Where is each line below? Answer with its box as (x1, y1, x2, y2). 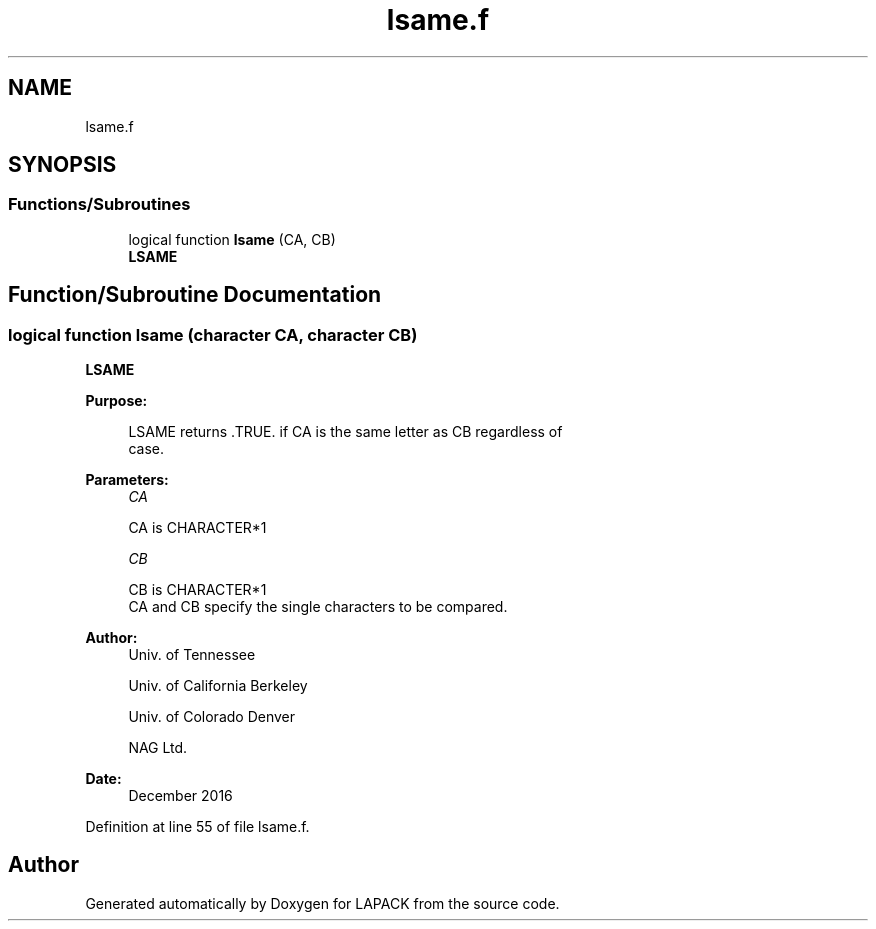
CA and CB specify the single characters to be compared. (128, 598, 508, 616)
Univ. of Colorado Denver (128, 708, 296, 726)
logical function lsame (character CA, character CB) (8, 324, 418, 345)
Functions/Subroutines (8, 194, 191, 215)
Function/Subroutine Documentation (8, 282, 382, 308)
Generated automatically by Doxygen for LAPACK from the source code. (85, 894, 560, 912)
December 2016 (128, 787, 233, 805)
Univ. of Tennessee (128, 646, 256, 664)
